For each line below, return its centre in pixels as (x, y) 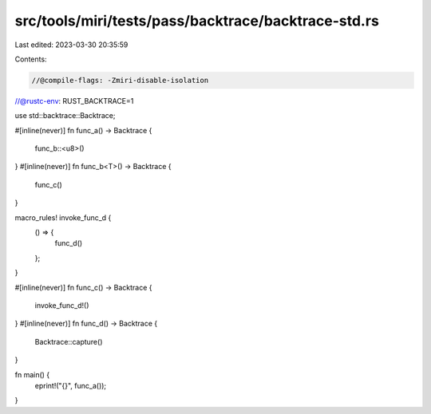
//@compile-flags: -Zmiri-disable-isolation (120, 80)
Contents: (31, 59)
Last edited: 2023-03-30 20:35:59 (71, 45)
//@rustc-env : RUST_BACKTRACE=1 (74, 101)
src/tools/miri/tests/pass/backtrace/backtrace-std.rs (197, 21)
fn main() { (32, 374)
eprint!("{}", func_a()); (71, 385)
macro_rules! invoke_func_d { (63, 217)
